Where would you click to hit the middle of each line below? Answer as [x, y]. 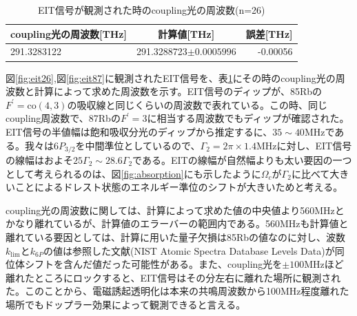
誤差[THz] [269, 33]
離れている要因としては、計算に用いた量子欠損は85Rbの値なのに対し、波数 [175, 236]
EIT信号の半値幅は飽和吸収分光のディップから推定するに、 [139, 131]
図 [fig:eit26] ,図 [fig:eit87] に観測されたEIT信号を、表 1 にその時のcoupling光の [171, 77]
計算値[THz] [186, 33]
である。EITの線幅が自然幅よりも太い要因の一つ [242, 159]
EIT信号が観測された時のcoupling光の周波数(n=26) [151, 10]
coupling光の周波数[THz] [69, 33]
